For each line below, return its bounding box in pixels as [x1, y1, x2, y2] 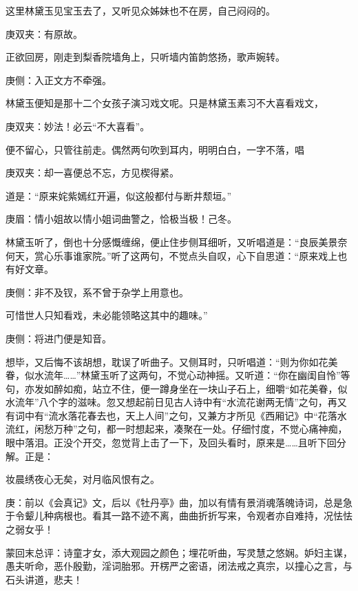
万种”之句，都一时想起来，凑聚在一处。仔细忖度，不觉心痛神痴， [53, 422, 348, 436]
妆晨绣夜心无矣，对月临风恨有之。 [6, 472, 160, 486]
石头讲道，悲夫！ [6, 572, 83, 586]
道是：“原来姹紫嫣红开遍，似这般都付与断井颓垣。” [6, 188, 232, 203]
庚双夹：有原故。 [6, 26, 83, 41]
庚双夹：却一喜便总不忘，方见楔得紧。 [6, 165, 179, 180]
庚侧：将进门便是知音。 [6, 331, 112, 345]
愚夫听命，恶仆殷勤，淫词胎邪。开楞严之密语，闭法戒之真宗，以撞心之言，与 [6, 559, 352, 573]
